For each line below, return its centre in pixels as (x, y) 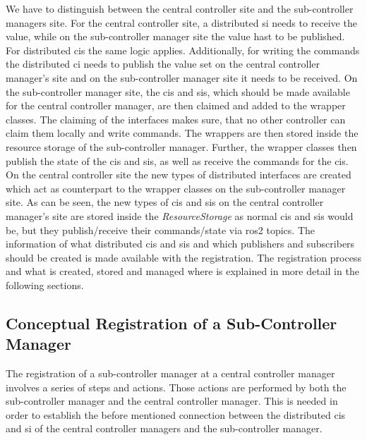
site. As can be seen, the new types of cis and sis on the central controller (165, 202)
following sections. (45, 285)
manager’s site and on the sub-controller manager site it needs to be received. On (182, 77)
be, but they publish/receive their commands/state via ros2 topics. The (161, 230)
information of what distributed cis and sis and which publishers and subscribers (180, 244)
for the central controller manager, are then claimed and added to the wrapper (176, 105)
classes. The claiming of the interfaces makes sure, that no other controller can (176, 119)
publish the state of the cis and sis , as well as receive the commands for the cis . (177, 160)
